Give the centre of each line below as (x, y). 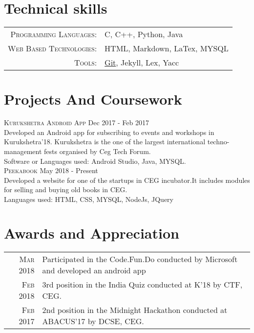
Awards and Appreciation (92, 233)
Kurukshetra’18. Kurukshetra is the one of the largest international (105, 142)
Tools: (86, 63)
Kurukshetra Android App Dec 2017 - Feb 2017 (76, 122)
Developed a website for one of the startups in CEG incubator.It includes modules (127, 180)
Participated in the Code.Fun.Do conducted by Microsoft (140, 259)
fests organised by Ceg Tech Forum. (97, 151)
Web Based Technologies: (53, 48)
